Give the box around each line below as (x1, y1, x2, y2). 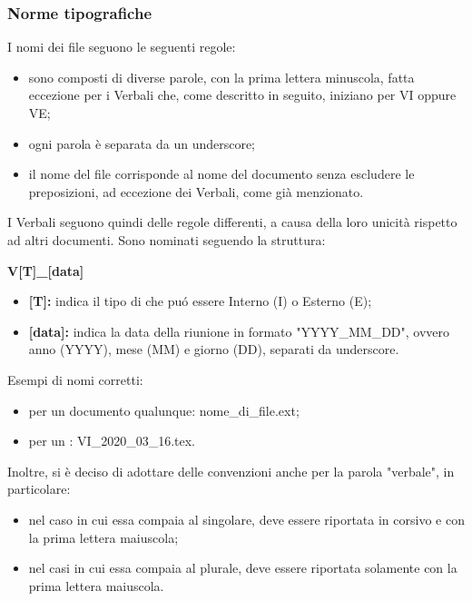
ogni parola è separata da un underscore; (28, 133, 256, 153)
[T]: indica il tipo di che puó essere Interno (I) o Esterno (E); (28, 291, 372, 310)
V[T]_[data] (7, 261, 84, 280)
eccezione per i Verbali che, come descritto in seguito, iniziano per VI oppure (28, 85, 457, 104)
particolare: (7, 479, 71, 498)
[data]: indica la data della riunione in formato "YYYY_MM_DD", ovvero (28, 321, 450, 340)
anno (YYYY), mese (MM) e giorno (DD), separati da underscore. (28, 340, 399, 359)
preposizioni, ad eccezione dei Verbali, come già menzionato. (28, 182, 364, 201)
